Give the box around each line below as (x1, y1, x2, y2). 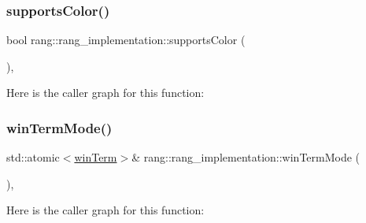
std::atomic (6, 149, 60, 165)
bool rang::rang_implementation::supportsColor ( (6, 32, 246, 48)
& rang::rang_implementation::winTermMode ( (131, 149, 360, 165)
